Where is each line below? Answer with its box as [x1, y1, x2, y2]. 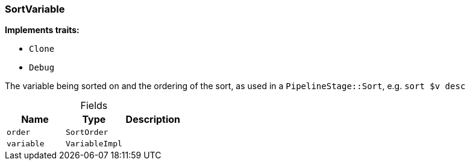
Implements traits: [5, 25, 80, 36]
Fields [80, 99, 108, 112]
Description [125, 113, 181, 126]
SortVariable [5, 3, 65, 15]
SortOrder [65, 128, 108, 137]
